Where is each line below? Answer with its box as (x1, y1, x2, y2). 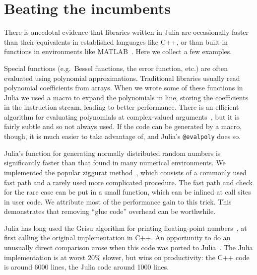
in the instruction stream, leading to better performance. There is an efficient (4, 102, 239, 112)
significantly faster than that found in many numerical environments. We (4, 157, 226, 168)
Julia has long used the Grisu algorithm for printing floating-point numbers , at (4, 222, 247, 233)
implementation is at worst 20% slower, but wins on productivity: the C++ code (4, 252, 250, 262)
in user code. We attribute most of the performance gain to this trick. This (4, 196, 232, 206)
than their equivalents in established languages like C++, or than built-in (4, 36, 228, 47)
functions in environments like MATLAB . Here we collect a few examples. (4, 46, 232, 57)
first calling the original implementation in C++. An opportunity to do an (4, 232, 231, 243)
